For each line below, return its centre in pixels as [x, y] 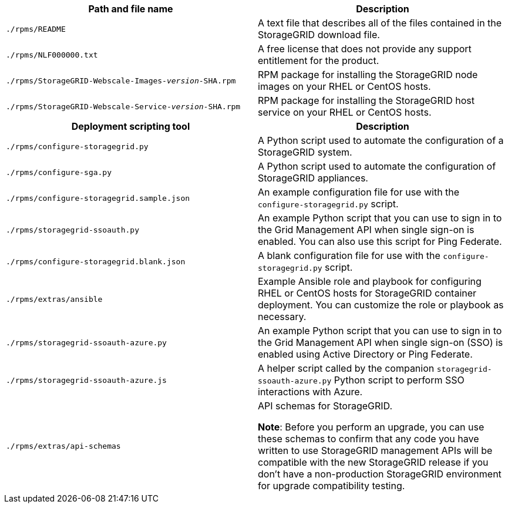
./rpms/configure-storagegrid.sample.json [98, 198]
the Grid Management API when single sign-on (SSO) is [381, 342]
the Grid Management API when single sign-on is [366, 230]
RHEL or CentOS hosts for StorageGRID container [367, 293]
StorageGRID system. [305, 152]
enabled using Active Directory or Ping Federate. [365, 354]
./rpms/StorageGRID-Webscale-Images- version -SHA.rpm [121, 80]
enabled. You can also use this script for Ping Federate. [380, 241]
